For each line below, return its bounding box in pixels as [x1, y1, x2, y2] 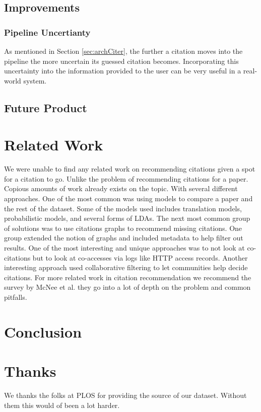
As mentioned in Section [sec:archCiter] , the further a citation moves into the [4, 46, 243, 56]
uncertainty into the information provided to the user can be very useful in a [4, 65, 241, 76]
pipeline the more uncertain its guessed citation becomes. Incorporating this [4, 55, 239, 66]
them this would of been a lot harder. [4, 399, 120, 410]
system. [23, 75, 47, 86]
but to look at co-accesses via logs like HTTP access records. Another [32, 252, 248, 263]
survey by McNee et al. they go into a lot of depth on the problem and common [4, 282, 251, 292]
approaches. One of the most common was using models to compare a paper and [4, 193, 253, 204]
